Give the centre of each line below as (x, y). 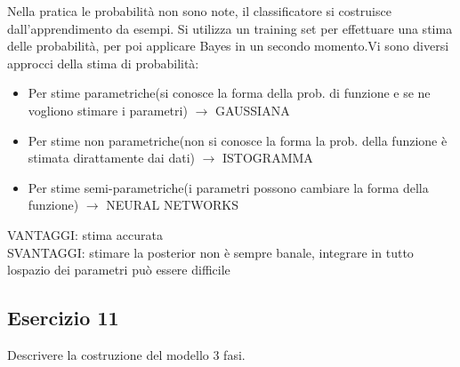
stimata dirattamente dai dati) (111, 158)
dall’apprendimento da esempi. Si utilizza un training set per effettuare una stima (230, 28)
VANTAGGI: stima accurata (85, 234)
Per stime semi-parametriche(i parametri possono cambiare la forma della (228, 187)
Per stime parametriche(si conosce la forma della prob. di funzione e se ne (229, 93)
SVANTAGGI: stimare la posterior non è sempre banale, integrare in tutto (210, 252)
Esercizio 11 (63, 318)
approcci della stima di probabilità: (103, 63)
